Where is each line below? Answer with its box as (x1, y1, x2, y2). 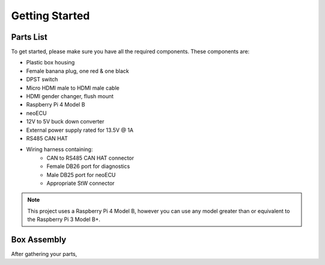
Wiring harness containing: (26, 146, 93, 153)
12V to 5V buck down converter (26, 118, 105, 125)
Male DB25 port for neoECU (46, 171, 116, 178)
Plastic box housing (26, 59, 75, 66)
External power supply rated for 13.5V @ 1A (26, 126, 134, 134)
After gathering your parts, (11, 251, 78, 257)
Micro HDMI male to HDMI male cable (26, 84, 120, 92)
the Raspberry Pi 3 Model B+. (27, 216, 101, 223)
